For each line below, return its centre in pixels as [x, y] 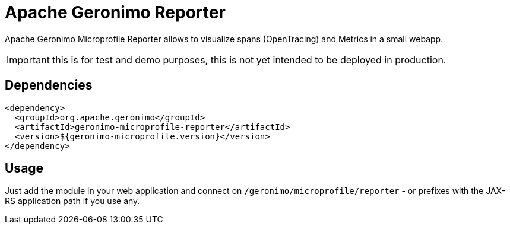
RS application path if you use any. [72, 201]
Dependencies [49, 85]
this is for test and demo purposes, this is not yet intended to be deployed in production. [249, 60]
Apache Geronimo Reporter [115, 12]
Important [28, 60]
